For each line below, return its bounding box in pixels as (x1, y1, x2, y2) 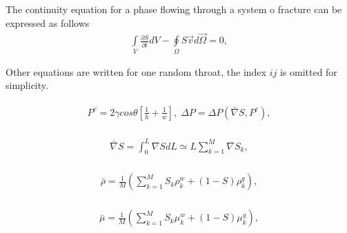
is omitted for (279, 64, 337, 79)
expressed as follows (6, 15, 90, 30)
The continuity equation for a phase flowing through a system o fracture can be (6, 2, 342, 16)
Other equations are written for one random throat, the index (6, 64, 266, 79)
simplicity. (6, 78, 48, 92)
